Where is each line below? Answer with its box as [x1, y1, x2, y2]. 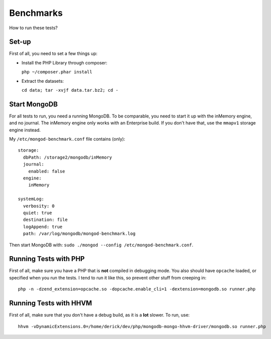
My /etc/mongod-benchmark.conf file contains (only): [9, 136, 125, 142]
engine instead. [9, 127, 41, 133]
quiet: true [23, 210, 52, 216]
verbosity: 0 [23, 203, 55, 209]
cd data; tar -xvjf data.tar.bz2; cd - [21, 87, 118, 93]
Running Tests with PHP [9, 255, 85, 263]
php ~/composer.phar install [21, 69, 93, 75]
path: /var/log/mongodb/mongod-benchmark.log [23, 231, 136, 236]
